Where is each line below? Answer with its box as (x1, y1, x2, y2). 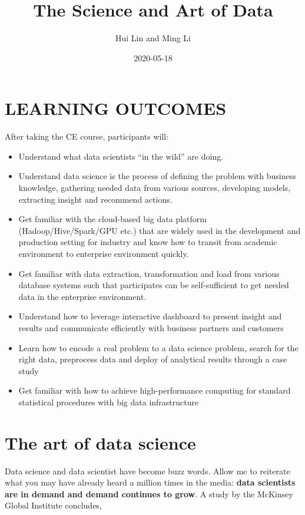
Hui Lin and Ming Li (115, 32, 191, 44)
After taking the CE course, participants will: (5, 130, 169, 143)
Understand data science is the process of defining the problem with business (18, 170, 296, 182)
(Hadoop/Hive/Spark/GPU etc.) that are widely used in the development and (18, 224, 301, 236)
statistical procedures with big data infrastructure (18, 395, 199, 408)
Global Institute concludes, (5, 499, 102, 511)
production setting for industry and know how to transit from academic (18, 236, 277, 248)
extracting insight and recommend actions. (18, 193, 173, 205)
